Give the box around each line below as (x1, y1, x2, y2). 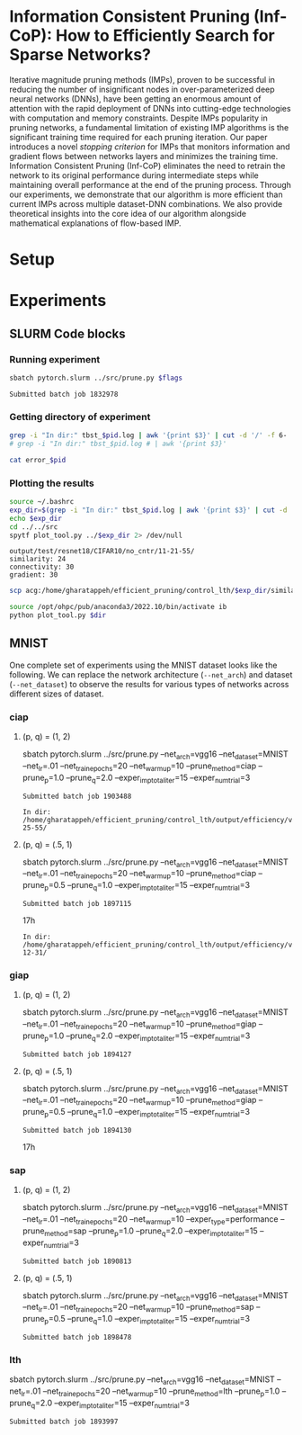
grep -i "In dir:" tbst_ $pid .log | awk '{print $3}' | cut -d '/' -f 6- (9, 431, 288, 440)
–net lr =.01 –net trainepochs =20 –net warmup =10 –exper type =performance (22, 1214, 279, 1226)
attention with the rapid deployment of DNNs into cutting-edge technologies (9, 103, 291, 113)
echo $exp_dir (9, 514, 63, 523)
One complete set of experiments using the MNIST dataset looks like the (9, 659, 278, 670)
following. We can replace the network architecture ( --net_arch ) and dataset (9, 668, 293, 680)
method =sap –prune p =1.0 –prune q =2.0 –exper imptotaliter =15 (44, 1225, 258, 1238)
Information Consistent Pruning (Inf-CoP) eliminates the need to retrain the (9, 160, 286, 171)
